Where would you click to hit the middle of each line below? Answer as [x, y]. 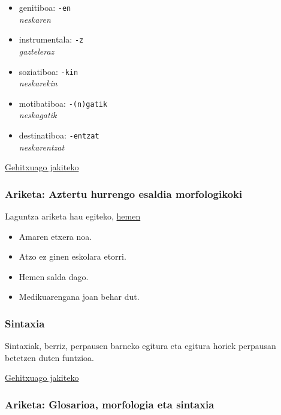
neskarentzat [42, 147]
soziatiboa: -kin [49, 71]
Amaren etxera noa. [55, 236]
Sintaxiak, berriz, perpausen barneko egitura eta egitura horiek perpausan [140, 346]
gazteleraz [37, 51]
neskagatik [38, 115]
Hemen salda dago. [54, 276]
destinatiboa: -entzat [59, 135]
